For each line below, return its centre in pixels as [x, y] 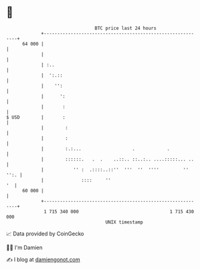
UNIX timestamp [124, 222]
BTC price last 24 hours [126, 28]
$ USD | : [36, 117]
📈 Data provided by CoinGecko [45, 234]
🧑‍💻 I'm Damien [25, 247]
